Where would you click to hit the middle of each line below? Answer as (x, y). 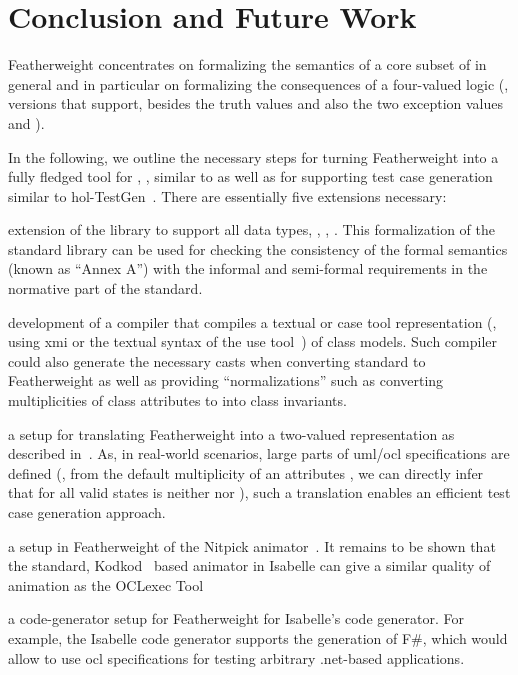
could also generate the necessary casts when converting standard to (217, 360)
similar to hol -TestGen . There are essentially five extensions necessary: (227, 195)
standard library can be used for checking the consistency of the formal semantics (258, 248)
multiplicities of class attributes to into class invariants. (177, 400)
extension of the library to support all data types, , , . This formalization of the (252, 229)
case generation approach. (87, 512)
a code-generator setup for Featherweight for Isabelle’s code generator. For (236, 618)
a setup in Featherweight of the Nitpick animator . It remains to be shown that (252, 545)
